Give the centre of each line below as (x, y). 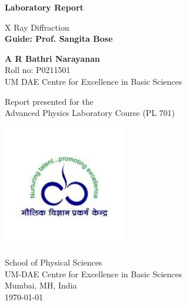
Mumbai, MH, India (41, 285)
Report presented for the (49, 101)
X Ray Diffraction (37, 27)
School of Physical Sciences (54, 262)
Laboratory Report (44, 7)
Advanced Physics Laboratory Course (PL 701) (90, 113)
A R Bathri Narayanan (52, 58)
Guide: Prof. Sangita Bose (59, 39)
